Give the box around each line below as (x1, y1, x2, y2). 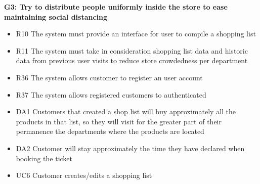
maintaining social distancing (4, 11, 108, 22)
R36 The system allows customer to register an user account (16, 72, 203, 82)
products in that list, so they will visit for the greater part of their (16, 116, 222, 126)
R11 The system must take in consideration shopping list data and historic (16, 45, 248, 56)
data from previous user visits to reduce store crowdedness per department (16, 55, 248, 66)
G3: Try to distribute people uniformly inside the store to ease (4, 2, 228, 12)
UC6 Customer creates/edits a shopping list (16, 170, 152, 180)
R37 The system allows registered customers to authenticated (16, 89, 206, 100)
